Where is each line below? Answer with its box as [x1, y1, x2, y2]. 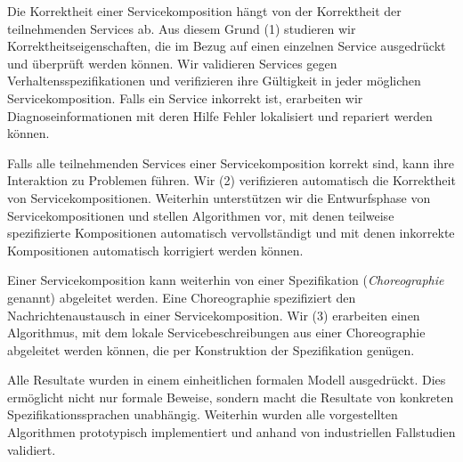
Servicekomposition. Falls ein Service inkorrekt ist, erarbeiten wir [7, 88, 363, 107]
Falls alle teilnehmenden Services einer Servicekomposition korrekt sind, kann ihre [7, 153, 455, 172]
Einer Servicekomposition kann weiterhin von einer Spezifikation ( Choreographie [7, 271, 444, 289]
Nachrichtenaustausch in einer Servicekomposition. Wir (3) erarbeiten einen [7, 305, 420, 324]
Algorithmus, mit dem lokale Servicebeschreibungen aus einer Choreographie [7, 323, 426, 342]
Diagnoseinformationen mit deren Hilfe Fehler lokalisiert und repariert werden [7, 106, 433, 125]
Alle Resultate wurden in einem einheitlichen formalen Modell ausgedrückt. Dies [7, 370, 446, 389]
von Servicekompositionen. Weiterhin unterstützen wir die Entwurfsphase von [7, 188, 431, 207]
